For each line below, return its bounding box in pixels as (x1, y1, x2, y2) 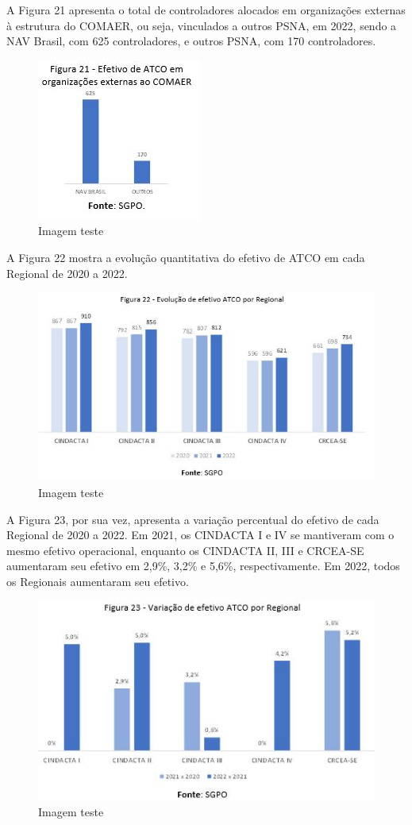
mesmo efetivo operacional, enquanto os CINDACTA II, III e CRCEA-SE (6, 542, 364, 558)
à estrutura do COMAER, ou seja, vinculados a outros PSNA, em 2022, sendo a (6, 17, 397, 33)
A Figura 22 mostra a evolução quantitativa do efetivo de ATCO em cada (6, 249, 365, 265)
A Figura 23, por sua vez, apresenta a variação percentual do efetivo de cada (6, 511, 379, 527)
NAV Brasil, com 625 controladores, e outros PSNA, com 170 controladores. (6, 33, 376, 49)
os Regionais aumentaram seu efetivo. (6, 572, 189, 589)
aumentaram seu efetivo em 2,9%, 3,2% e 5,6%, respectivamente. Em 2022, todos (6, 557, 400, 574)
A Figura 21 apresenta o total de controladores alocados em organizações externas (6, 2, 406, 17)
